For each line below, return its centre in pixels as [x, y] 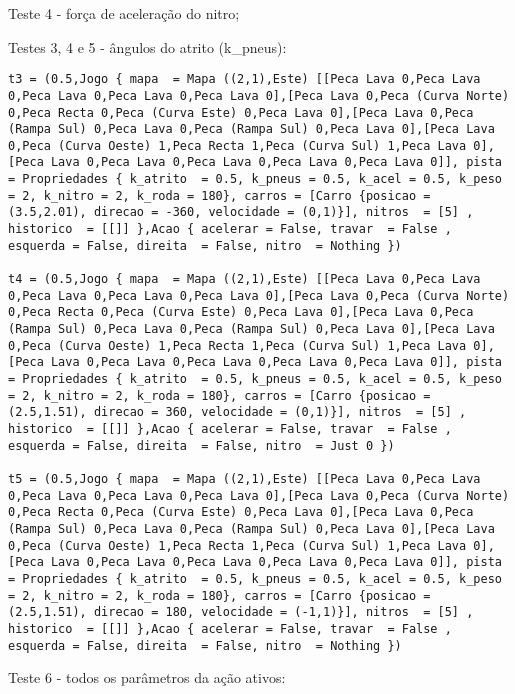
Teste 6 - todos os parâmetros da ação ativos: [147, 677]
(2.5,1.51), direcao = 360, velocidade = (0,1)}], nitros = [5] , [237, 412]
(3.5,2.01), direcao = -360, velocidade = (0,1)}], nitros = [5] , [241, 212]
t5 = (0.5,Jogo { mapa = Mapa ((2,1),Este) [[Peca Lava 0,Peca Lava [244, 478]
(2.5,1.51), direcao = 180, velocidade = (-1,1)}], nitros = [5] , [241, 612]
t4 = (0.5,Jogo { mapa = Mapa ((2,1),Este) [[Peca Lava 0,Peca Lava [244, 279]
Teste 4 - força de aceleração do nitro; [124, 13]
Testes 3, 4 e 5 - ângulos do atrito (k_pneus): [147, 46]
